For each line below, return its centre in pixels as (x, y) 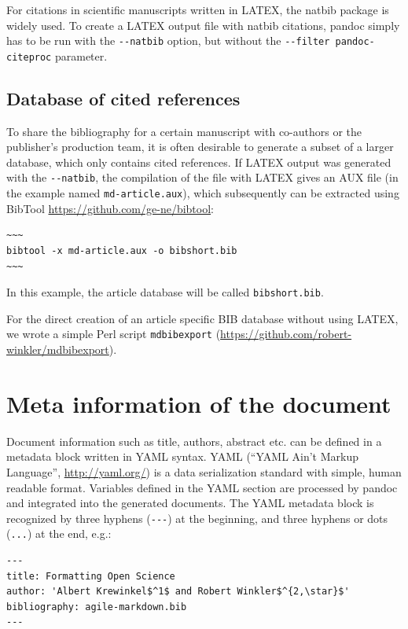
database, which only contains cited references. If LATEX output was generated (199, 162)
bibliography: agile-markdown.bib (97, 607)
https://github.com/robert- (286, 334)
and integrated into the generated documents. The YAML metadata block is (190, 503)
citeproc (29, 57)
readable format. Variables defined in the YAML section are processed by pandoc (202, 487)
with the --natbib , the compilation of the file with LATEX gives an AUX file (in (202, 177)
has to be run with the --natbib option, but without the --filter (168, 40)
